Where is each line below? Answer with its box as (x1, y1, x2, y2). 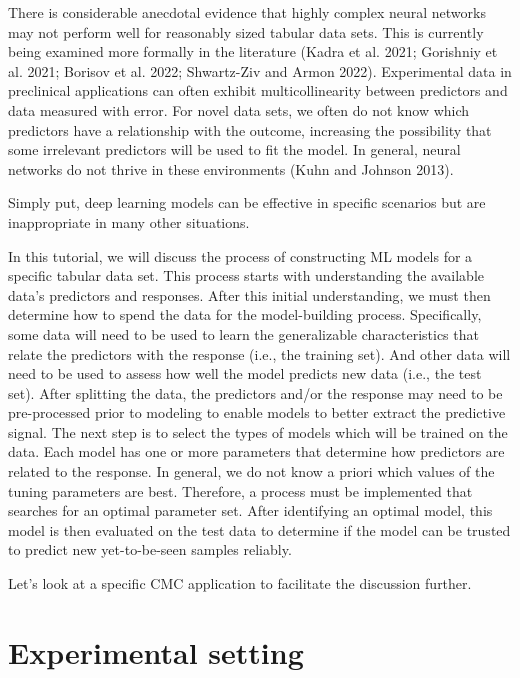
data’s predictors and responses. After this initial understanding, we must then (8, 284, 491, 305)
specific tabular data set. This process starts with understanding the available (8, 265, 484, 286)
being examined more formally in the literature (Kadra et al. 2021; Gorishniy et (8, 41, 498, 62)
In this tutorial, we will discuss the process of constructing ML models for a (8, 245, 473, 266)
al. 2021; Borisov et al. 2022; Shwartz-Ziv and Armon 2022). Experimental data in (8, 60, 512, 81)
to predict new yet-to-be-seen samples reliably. (8, 539, 292, 560)
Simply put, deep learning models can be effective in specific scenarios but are (8, 192, 486, 213)
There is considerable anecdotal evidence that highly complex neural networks (8, 2, 486, 22)
